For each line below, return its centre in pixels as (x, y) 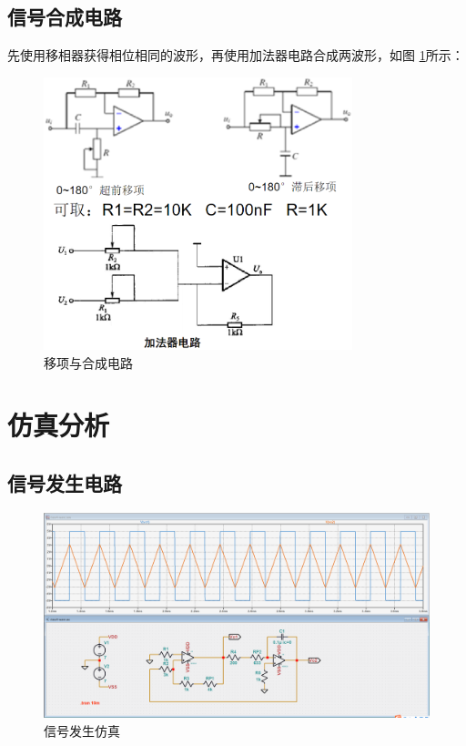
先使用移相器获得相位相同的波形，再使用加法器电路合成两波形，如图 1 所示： (236, 55)
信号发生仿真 (82, 730)
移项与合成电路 (88, 362)
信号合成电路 (65, 17)
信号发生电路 (65, 483)
